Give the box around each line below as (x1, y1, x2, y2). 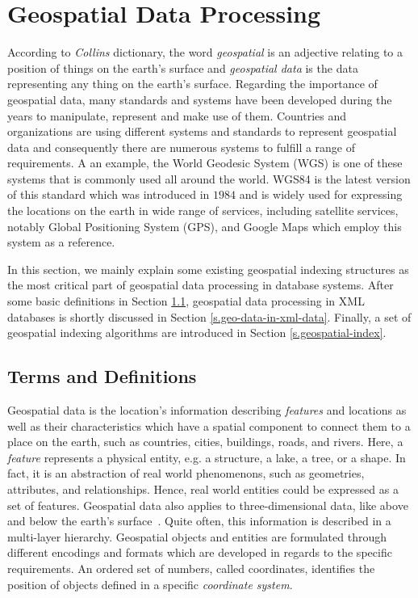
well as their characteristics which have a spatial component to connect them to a (7, 417, 411, 434)
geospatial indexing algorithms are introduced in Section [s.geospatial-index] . (7, 324, 387, 341)
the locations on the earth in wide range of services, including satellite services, (7, 202, 399, 219)
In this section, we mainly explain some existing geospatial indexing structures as (7, 260, 409, 277)
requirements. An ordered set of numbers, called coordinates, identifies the (7, 559, 375, 576)
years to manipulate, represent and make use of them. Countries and (7, 107, 347, 124)
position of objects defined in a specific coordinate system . (7, 575, 293, 592)
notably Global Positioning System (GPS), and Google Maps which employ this (7, 217, 402, 234)
